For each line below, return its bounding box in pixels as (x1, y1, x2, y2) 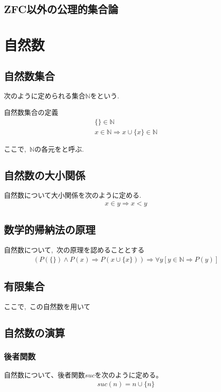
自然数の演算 (4, 325, 65, 340)
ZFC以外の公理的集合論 (4, 1, 118, 16)
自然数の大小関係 (4, 167, 85, 182)
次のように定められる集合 (4, 91, 85, 101)
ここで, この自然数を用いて (4, 301, 91, 312)
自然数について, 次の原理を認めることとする (4, 245, 145, 255)
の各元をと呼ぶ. (34, 143, 84, 154)
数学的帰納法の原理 (4, 222, 95, 237)
